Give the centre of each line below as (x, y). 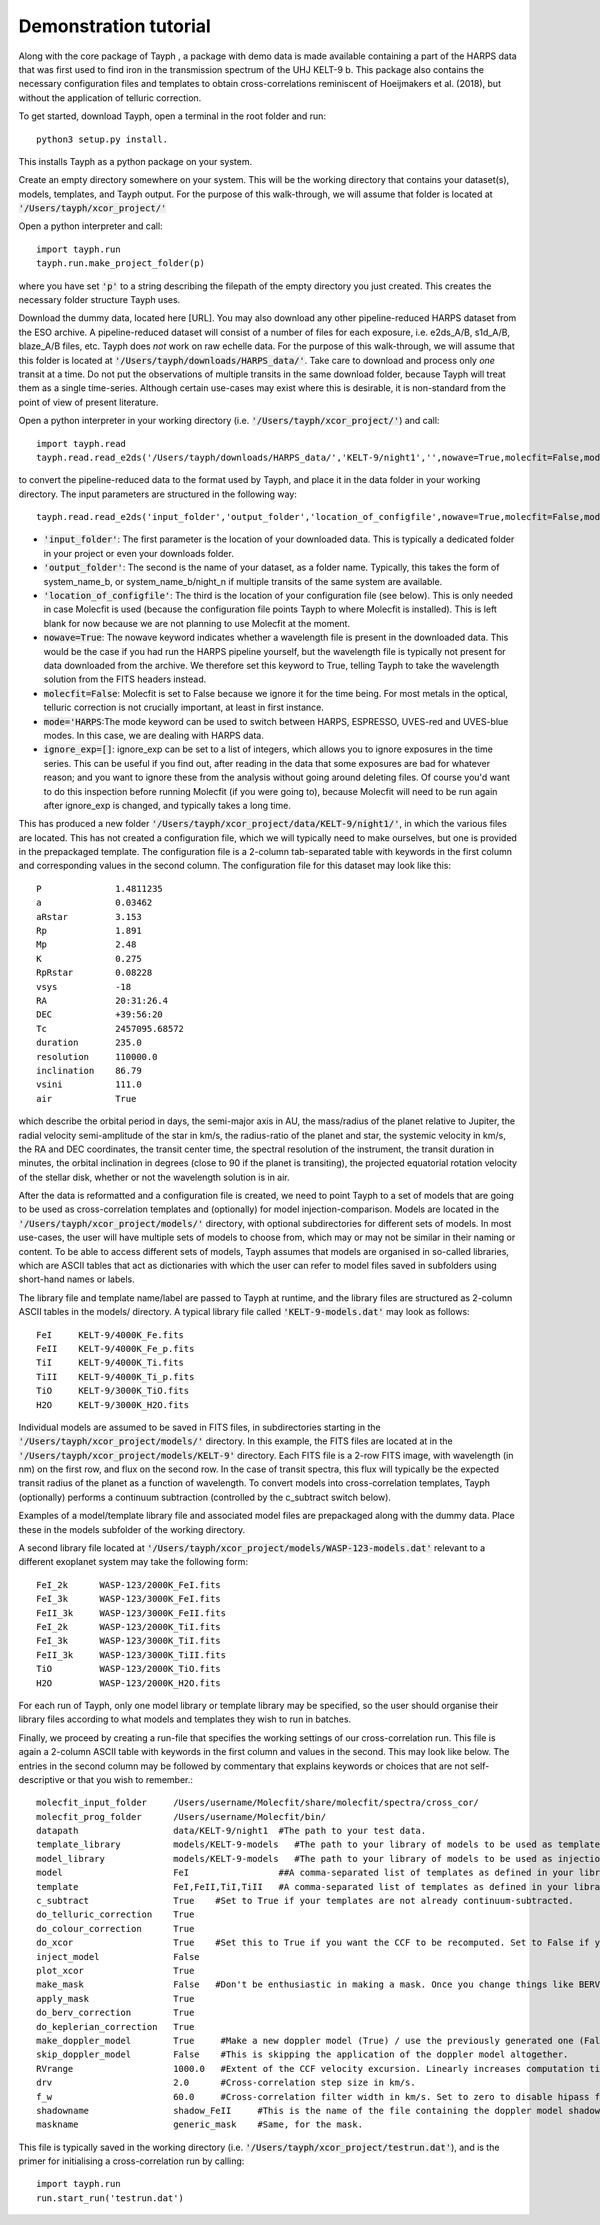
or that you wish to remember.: (130, 1779)
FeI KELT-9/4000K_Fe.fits (110, 1334)
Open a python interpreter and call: (91, 226)
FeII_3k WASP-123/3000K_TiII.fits (131, 1654)
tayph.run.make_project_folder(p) (120, 263)
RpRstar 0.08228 (94, 973)
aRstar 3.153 (89, 916)
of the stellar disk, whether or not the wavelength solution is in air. (154, 1177)
